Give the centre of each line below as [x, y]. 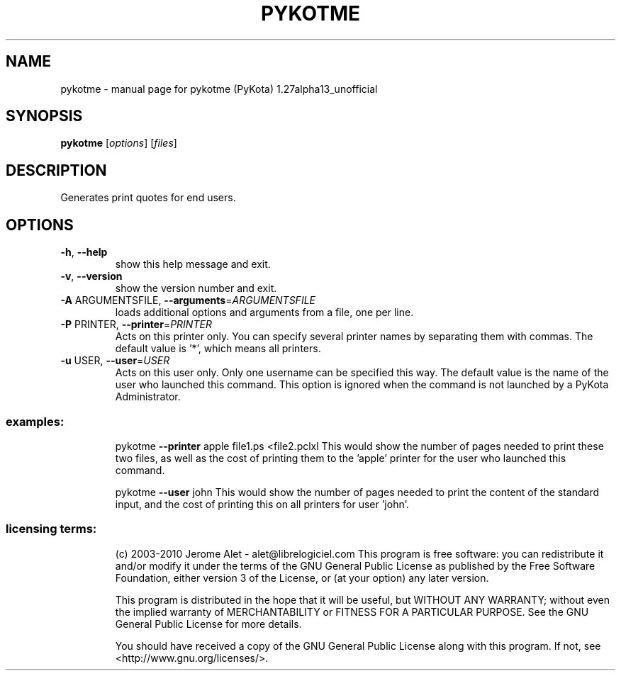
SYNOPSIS [44, 116]
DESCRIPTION [56, 170]
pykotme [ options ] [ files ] [119, 143]
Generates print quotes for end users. [148, 198]
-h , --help [84, 252]
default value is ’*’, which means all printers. [218, 349]
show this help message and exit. [193, 264]
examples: [35, 421]
